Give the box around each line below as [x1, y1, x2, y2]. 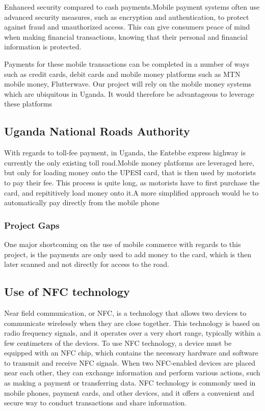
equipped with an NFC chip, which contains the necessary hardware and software [4, 347, 258, 358]
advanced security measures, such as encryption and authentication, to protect [4, 11, 249, 22]
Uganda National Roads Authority [4, 123, 190, 139]
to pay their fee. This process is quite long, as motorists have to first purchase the [4, 177, 260, 187]
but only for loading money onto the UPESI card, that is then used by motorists [4, 167, 256, 178]
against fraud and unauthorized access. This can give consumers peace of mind [4, 21, 250, 32]
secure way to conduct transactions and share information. [4, 397, 187, 408]
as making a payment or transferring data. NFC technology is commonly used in [4, 377, 256, 388]
